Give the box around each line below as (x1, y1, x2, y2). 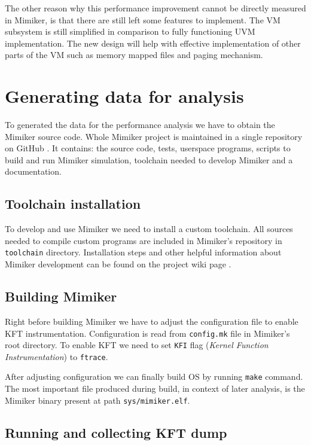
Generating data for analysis (5, 84, 244, 108)
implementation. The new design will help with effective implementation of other (5, 36, 301, 49)
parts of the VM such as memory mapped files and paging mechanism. (5, 48, 263, 61)
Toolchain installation (5, 194, 141, 213)
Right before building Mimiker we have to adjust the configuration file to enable (5, 315, 298, 327)
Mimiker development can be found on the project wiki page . (5, 258, 231, 270)
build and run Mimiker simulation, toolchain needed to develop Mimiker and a (5, 153, 293, 166)
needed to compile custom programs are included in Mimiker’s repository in (5, 234, 282, 246)
